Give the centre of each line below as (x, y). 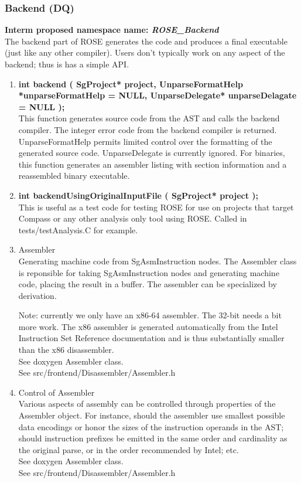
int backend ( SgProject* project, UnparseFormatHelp (131, 84)
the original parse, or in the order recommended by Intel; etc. (129, 449)
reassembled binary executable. (74, 176)
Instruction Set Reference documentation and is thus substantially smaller (151, 338)
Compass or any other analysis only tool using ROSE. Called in (133, 218)
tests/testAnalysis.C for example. (78, 229)
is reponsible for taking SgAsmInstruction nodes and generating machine (149, 272)
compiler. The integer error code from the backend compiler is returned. (148, 129)
